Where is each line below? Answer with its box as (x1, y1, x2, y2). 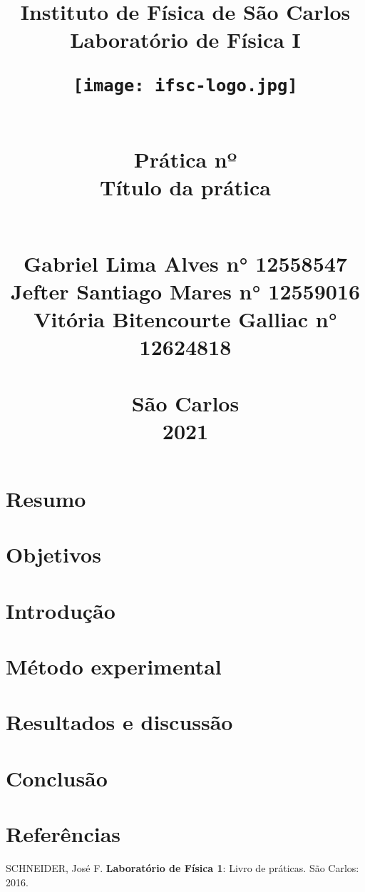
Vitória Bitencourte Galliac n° (34, 304, 337, 333)
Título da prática (100, 173, 271, 202)
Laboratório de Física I (70, 25, 301, 54)
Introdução (6, 595, 115, 625)
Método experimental (6, 652, 222, 681)
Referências (6, 819, 121, 849)
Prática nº (133, 145, 237, 174)
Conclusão (6, 763, 108, 792)
